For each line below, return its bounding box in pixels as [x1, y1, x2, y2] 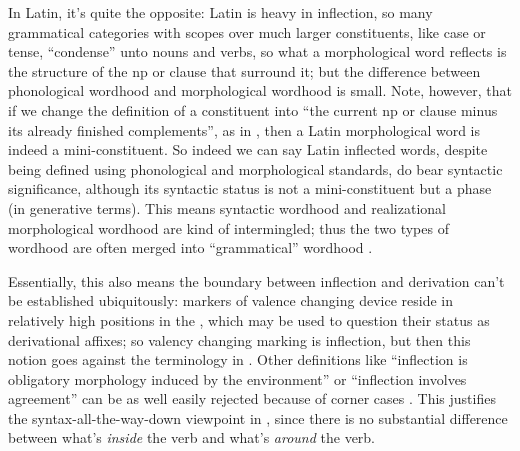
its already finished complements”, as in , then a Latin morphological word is [8, 119, 481, 140]
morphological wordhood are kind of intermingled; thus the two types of [8, 217, 449, 238]
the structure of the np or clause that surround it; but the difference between [8, 60, 481, 81]
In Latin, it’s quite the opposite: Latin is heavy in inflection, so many [8, 2, 433, 22]
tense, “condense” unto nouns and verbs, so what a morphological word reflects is [8, 41, 507, 62]
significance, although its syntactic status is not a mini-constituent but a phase [8, 178, 492, 199]
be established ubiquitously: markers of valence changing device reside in [8, 290, 454, 311]
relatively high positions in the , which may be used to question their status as [8, 309, 490, 330]
